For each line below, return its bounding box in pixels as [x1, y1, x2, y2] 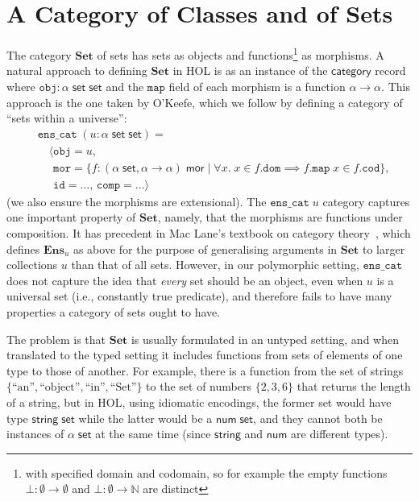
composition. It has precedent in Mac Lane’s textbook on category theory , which [6, 225, 411, 242]
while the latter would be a [78, 409, 213, 426]
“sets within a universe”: [6, 110, 127, 126]
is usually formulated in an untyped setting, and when [131, 330, 399, 347]
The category [6, 46, 72, 63]
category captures [322, 193, 410, 209]
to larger [363, 240, 405, 257]
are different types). [291, 425, 388, 442]
